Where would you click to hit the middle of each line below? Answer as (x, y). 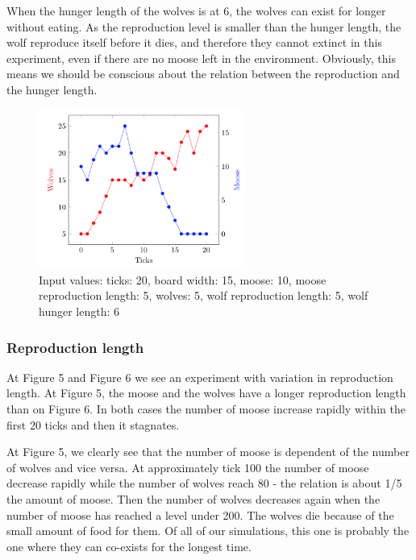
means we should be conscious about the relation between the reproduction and (203, 74)
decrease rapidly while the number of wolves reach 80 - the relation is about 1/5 (204, 483)
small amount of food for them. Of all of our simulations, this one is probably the (208, 531)
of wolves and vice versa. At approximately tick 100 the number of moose (188, 467)
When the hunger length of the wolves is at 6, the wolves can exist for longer (196, 10)
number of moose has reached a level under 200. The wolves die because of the (200, 514)
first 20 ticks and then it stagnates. (93, 424)
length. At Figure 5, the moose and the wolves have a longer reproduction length (206, 393)
